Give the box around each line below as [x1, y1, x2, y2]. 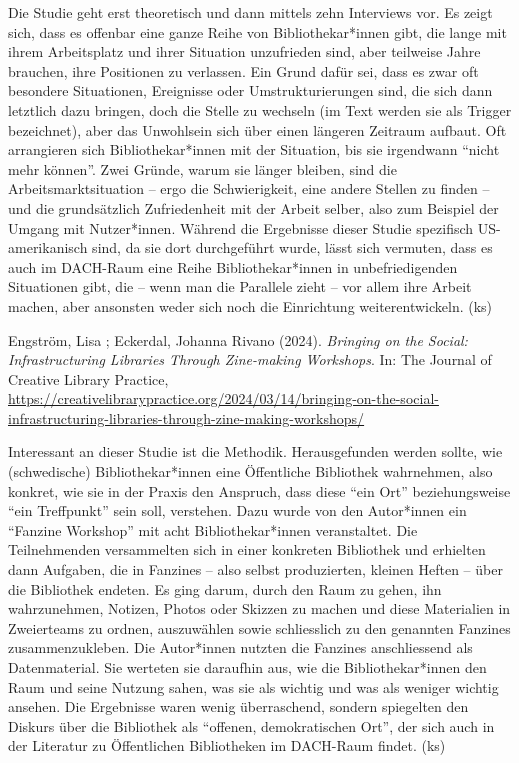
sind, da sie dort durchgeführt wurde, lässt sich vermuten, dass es [92, 237, 493, 258]
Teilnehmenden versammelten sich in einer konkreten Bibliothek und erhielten [8, 539, 486, 560]
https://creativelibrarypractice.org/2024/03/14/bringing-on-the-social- [8, 388, 439, 409]
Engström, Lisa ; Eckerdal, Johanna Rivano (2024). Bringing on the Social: [8, 329, 468, 350]
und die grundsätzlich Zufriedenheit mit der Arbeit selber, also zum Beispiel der [8, 197, 499, 218]
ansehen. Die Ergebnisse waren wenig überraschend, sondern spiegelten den [8, 696, 469, 717]
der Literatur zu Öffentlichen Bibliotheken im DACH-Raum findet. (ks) [8, 735, 446, 756]
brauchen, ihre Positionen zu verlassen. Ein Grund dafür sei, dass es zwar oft [8, 60, 479, 81]
